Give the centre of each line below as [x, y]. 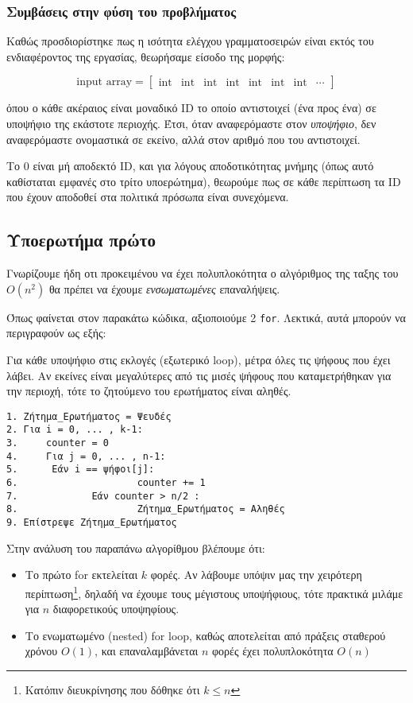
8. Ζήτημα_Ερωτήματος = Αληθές [146, 509]
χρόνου [41, 651]
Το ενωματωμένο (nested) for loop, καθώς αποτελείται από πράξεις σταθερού [205, 635]
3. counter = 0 [58, 443]
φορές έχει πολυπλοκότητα [273, 651]
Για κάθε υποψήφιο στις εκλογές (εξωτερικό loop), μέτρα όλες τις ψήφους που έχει [199, 360]
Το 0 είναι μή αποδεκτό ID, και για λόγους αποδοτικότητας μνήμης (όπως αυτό [190, 166]
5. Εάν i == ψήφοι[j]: [81, 470]
